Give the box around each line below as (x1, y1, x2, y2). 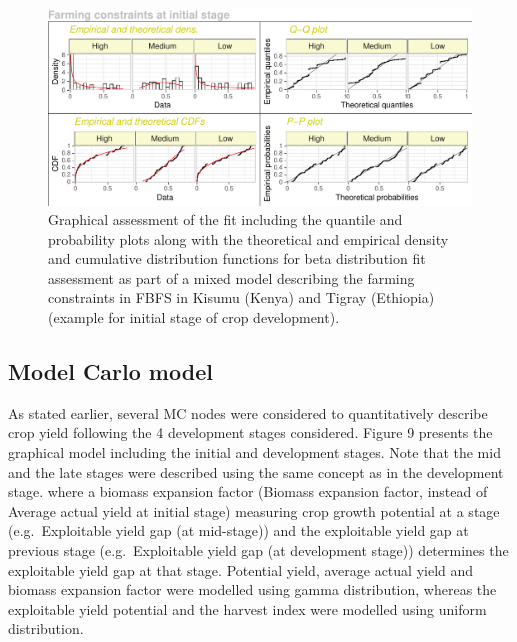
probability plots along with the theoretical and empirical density (48, 228, 449, 249)
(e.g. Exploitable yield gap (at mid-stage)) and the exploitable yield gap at (8, 520, 469, 541)
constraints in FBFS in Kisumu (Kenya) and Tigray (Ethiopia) (48, 287, 435, 308)
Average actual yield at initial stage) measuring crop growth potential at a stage (8, 500, 500, 521)
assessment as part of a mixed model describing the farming (48, 267, 415, 288)
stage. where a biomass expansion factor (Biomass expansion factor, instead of (8, 481, 488, 502)
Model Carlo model (8, 356, 213, 387)
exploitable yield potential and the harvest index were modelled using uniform (8, 598, 487, 619)
